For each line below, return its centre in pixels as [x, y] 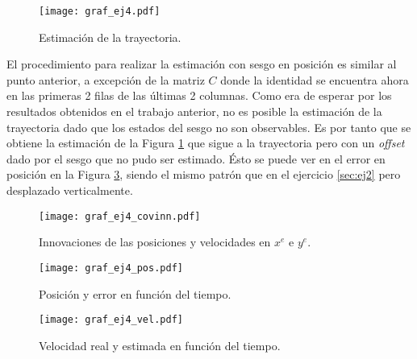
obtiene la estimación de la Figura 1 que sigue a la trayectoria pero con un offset [206, 143]
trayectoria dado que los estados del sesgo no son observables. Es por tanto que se [209, 127]
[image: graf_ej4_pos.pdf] [111, 268]
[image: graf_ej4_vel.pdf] [111, 320]
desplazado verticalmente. [70, 190]
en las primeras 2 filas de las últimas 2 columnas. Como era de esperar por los [199, 95]
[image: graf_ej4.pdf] [100, 11]
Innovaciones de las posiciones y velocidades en [155, 242]
